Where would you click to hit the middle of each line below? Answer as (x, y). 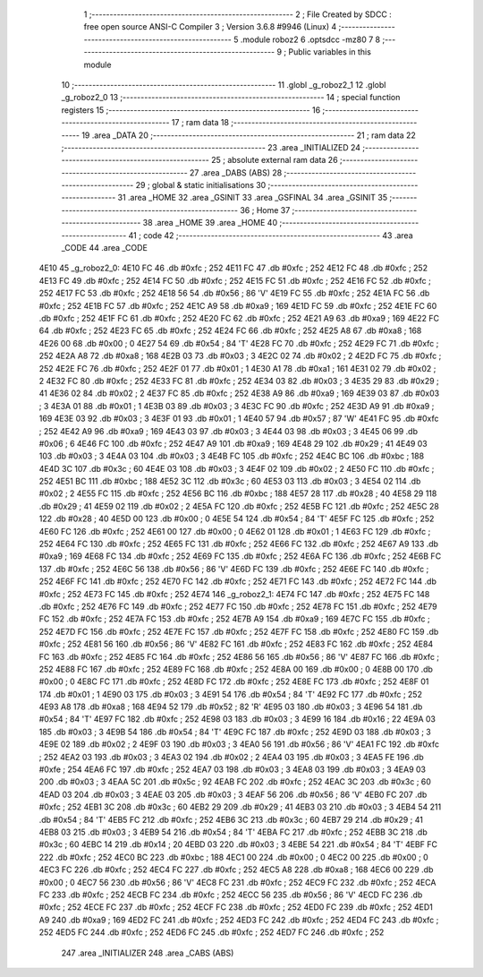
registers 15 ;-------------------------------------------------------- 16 (191, 110)
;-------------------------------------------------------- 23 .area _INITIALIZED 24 (211, 147)
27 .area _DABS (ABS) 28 (236, 172)
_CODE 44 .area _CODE (104, 248)
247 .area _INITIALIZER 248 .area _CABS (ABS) (148, 953)
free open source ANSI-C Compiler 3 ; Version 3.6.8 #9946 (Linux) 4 (210, 27)
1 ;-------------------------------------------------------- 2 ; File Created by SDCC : (238, 14)
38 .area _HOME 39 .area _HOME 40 (210, 223)
